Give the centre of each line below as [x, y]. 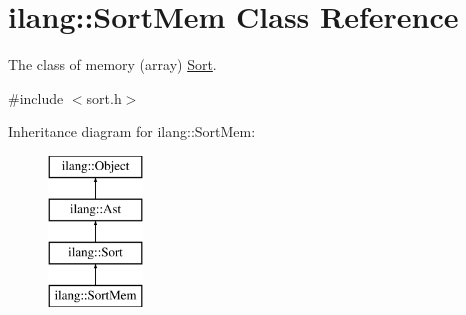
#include [36, 97]
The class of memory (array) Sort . [112, 64]
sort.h [104, 97]
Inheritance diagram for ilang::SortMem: [132, 131]
